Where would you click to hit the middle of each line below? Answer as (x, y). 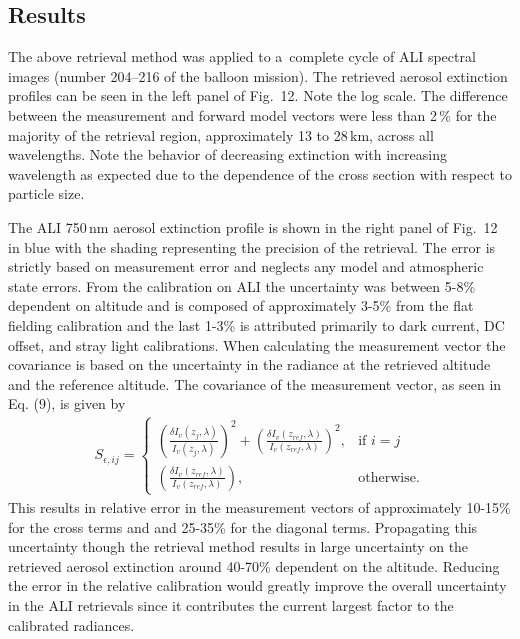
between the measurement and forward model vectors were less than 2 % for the (252, 114)
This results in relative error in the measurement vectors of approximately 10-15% (259, 506)
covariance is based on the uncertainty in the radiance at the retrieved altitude (249, 364)
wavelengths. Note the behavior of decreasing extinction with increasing (228, 154)
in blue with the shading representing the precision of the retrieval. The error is (252, 246)
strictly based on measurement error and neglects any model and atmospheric (246, 266)
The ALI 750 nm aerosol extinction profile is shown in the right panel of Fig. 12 (253, 226)
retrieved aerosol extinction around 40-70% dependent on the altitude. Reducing (254, 565)
